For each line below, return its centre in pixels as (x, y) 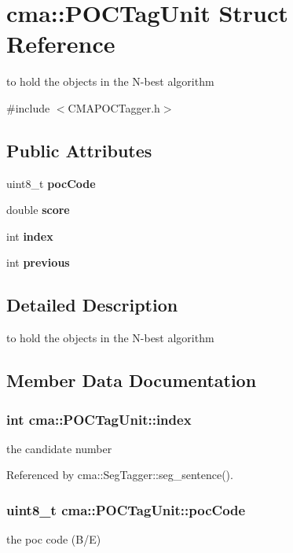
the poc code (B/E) (54, 539)
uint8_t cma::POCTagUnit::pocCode (126, 509)
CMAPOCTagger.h (114, 107)
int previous (38, 262)
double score (38, 210)
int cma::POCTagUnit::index (99, 419)
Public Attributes (79, 150)
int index (30, 236)
